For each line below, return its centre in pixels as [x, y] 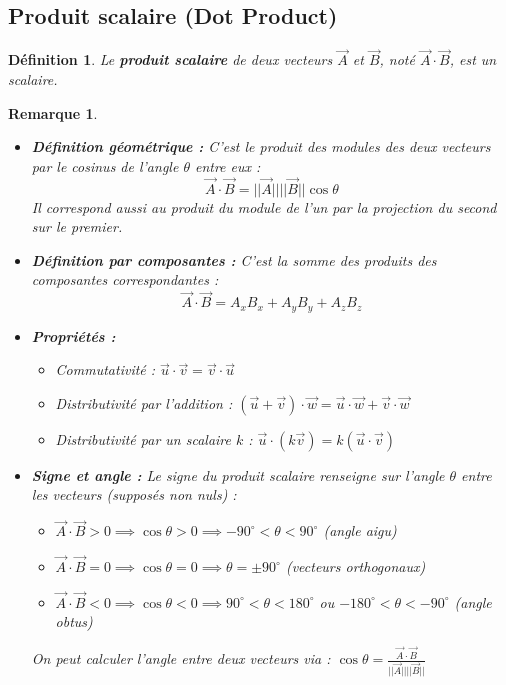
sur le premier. [77, 226]
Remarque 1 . [53, 112]
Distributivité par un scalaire [143, 438]
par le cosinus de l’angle [105, 165]
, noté [397, 59]
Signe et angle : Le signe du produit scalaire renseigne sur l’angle [238, 474]
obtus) [74, 621]
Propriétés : [73, 335]
